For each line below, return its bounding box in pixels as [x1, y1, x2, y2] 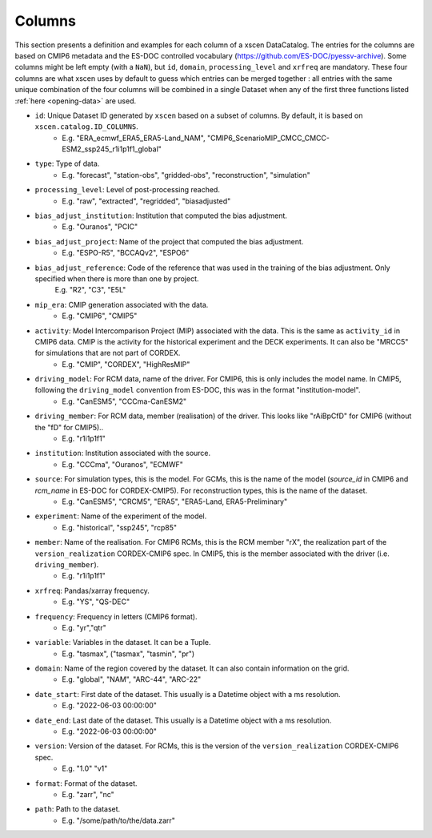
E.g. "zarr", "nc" [62, 789, 115, 799]
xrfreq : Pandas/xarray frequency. [34, 586, 150, 595]
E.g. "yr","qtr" [62, 622, 107, 632]
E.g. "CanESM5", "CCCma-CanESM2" [62, 397, 187, 406]
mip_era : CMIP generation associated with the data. [34, 300, 209, 309]
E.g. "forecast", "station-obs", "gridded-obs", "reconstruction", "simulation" [62, 170, 311, 179]
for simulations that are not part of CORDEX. [34, 348, 181, 358]
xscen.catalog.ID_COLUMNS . [34, 122, 139, 131]
